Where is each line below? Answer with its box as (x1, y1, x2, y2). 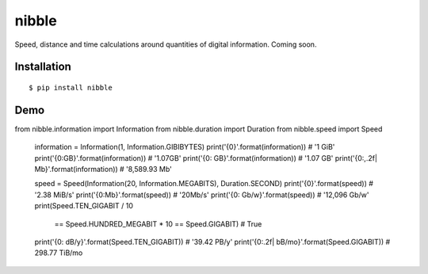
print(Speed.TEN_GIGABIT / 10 (34, 201, 134, 211)
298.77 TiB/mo (34, 248, 83, 257)
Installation (14, 60, 71, 74)
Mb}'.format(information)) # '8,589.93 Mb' (34, 165, 172, 174)
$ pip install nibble (29, 83, 113, 92)
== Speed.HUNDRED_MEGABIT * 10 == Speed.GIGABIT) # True (54, 219, 262, 229)
